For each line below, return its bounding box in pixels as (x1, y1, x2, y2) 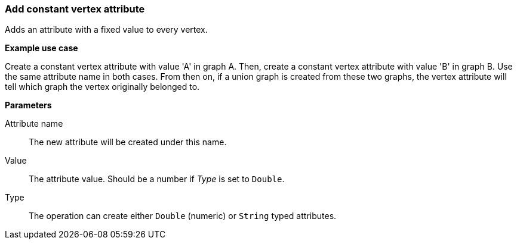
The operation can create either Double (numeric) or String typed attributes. (29, 211, 337, 221)
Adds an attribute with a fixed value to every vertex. (5, 24, 208, 35)
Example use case (5, 43, 78, 54)
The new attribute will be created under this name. (29, 137, 227, 148)
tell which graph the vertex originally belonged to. (5, 82, 200, 92)
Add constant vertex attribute (5, 3, 145, 15)
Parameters (5, 100, 52, 111)
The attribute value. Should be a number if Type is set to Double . (29, 174, 285, 184)
